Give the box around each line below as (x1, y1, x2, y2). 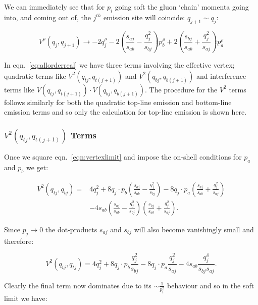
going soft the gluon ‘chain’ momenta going (115, 2, 249, 12)
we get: (26, 162, 48, 173)
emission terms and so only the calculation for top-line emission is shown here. (4, 107, 247, 117)
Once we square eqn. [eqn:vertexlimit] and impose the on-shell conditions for (4, 151, 242, 162)
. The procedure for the (144, 84, 218, 94)
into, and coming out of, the (4, 12, 91, 22)
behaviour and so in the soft (167, 280, 254, 290)
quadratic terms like (4, 70, 66, 81)
